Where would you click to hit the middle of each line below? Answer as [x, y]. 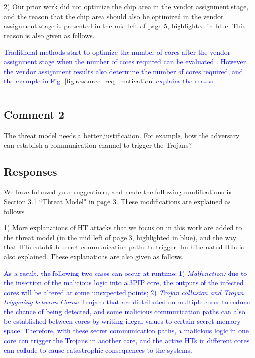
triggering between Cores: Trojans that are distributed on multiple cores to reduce [127, 302]
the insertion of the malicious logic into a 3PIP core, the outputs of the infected [124, 283]
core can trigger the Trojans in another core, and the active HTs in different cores [127, 340]
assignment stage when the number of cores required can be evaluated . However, [126, 61]
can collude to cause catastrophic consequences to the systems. [98, 350]
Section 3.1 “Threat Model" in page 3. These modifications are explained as [117, 201]
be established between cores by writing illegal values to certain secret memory [122, 321]
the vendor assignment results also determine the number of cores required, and [124, 71]
